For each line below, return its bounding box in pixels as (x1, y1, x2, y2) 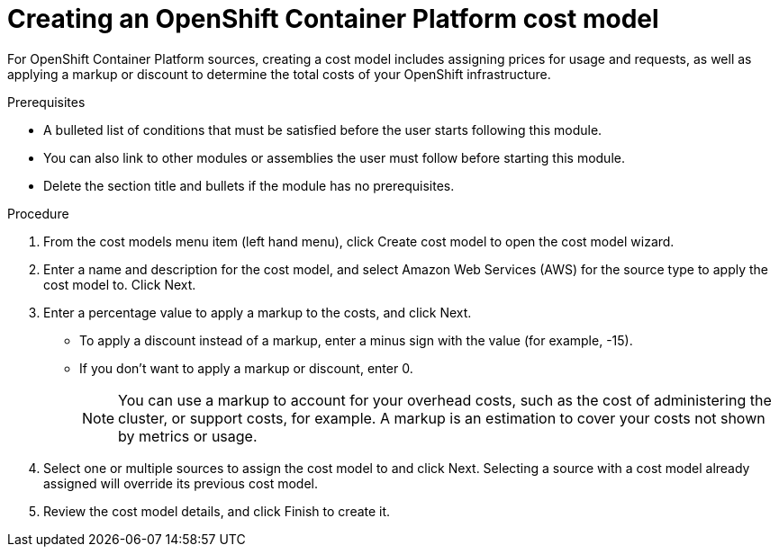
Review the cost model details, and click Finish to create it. (43, 503, 391, 519)
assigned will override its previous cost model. (43, 475, 318, 491)
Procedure (7, 205, 69, 221)
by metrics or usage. (118, 426, 258, 445)
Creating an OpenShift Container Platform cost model (7, 4, 659, 34)
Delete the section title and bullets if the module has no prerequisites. (43, 177, 455, 193)
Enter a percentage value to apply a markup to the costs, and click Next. (43, 304, 472, 320)
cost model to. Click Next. (43, 276, 196, 292)
